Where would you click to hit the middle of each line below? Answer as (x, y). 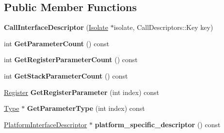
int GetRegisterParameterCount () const (71, 60)
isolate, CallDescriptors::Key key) (163, 27)
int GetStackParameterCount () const (66, 75)
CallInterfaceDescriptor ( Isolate (56, 27)
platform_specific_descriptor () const (158, 124)
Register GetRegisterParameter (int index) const (82, 92)
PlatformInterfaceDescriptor (46, 124)
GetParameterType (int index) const (86, 108)
